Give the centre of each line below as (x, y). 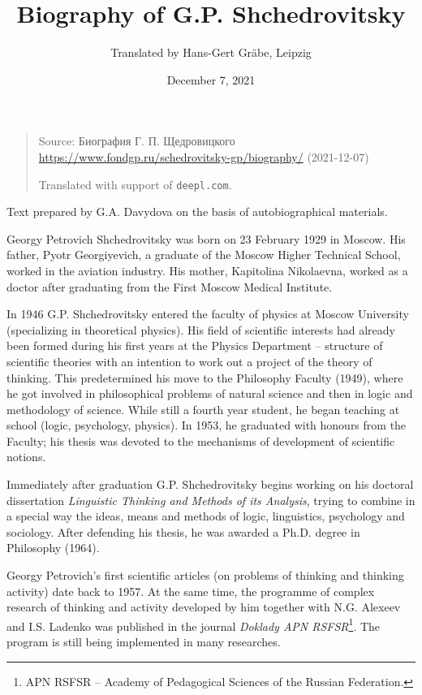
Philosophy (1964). (53, 548)
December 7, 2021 (211, 79)
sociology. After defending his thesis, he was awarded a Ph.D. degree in (183, 531)
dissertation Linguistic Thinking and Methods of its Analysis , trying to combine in (211, 500)
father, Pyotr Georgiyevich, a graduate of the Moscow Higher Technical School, (204, 255)
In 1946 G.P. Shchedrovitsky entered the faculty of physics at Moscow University (208, 314)
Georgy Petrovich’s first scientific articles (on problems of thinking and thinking (205, 575)
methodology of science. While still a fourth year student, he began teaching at (203, 409)
